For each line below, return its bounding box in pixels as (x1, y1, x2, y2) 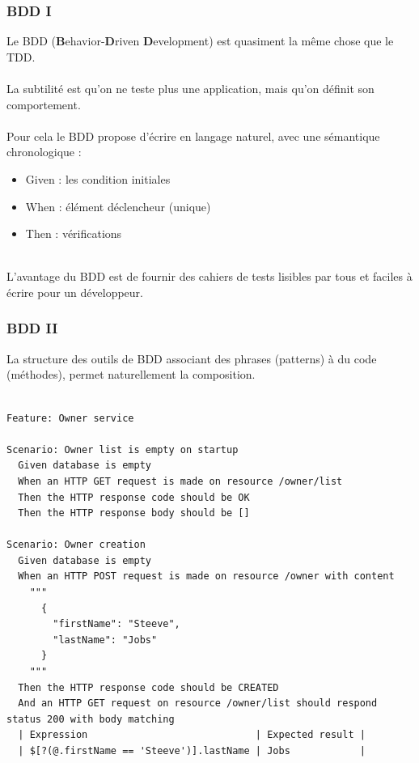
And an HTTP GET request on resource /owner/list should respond (18, 697, 378, 710)
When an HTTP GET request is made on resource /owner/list (18, 475, 343, 487)
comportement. (6, 95, 81, 112)
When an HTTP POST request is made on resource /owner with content (18, 570, 395, 583)
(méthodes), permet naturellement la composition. (6, 366, 256, 383)
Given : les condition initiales (25, 170, 171, 187)
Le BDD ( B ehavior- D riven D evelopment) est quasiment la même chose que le (6, 32, 394, 49)
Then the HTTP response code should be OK (18, 491, 250, 503)
